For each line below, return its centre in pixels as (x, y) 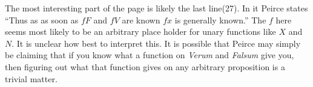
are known (141, 19)
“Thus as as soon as (42, 19)
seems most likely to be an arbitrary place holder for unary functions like (140, 31)
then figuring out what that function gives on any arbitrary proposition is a (145, 66)
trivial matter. (31, 78)
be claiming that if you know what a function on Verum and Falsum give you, (150, 55)
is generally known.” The (220, 19)
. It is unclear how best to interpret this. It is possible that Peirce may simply (156, 43)
